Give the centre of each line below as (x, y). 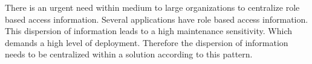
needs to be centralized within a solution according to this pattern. (129, 54)
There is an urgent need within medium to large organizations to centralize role (152, 7)
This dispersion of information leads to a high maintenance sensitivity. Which (149, 31)
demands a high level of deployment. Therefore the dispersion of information (147, 42)
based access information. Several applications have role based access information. (157, 19)
